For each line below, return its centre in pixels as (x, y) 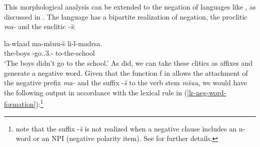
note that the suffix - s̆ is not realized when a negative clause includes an (126, 128)
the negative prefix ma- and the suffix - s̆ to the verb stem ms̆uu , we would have (126, 83)
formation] (20, 104)
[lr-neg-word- (207, 92)
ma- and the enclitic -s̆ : (40, 26)
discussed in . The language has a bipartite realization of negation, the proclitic (126, 16)
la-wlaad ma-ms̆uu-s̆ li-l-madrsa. (53, 43)
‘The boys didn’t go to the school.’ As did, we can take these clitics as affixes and (128, 62)
